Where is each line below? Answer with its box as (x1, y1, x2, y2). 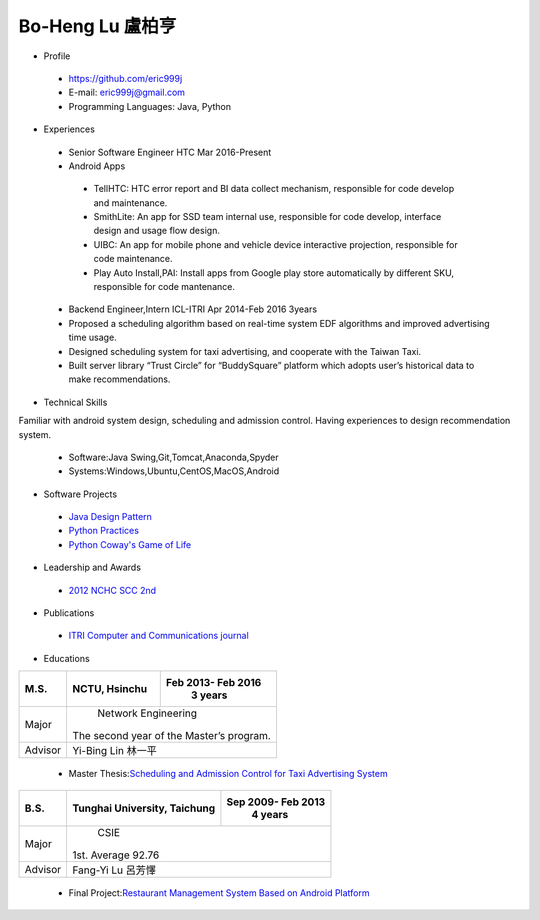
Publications (43, 607, 95, 619)
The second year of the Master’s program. (72, 729, 272, 743)
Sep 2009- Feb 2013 (226, 795, 326, 809)
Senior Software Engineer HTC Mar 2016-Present (68, 146, 272, 158)
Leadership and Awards (43, 561, 142, 574)
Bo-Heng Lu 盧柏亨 (18, 15, 177, 37)
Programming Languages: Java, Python (68, 100, 232, 112)
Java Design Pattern (68, 511, 152, 523)
